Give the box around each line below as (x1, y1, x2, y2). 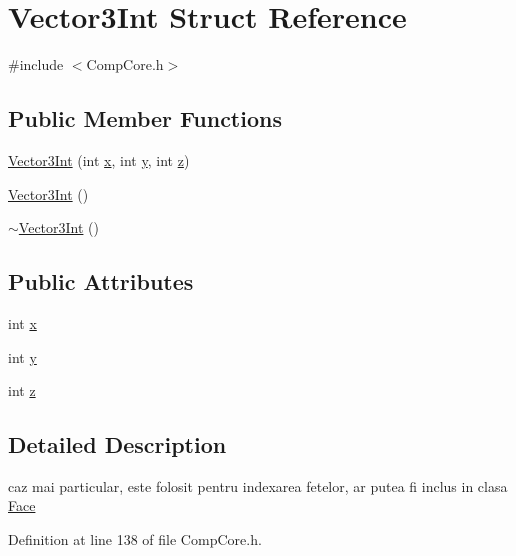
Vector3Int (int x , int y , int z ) (8, 149, 190, 170)
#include (8, 54, 64, 75)
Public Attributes (8, 266, 194, 297)
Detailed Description (8, 429, 227, 460)
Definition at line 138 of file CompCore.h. (8, 529, 262, 550)
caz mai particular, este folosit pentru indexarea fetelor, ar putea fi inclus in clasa (8, 475, 508, 496)
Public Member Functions (8, 103, 282, 134)
